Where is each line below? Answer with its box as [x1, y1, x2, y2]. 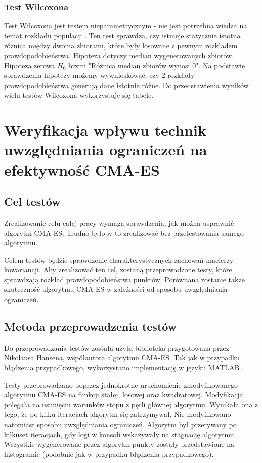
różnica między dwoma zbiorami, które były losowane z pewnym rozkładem [4, 40, 238, 51]
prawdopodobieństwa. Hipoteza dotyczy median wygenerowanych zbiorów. [4, 50, 234, 60]
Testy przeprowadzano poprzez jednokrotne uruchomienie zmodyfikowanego [4, 379, 238, 390]
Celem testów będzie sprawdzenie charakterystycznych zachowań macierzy [4, 254, 234, 265]
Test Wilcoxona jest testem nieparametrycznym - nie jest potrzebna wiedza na [4, 20, 247, 31]
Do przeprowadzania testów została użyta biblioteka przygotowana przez [4, 342, 230, 353]
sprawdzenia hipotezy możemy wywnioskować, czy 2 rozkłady [4, 70, 195, 80]
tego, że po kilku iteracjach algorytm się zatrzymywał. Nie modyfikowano [4, 409, 231, 419]
